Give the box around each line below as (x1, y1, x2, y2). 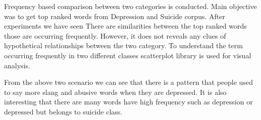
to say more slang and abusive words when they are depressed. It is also (4, 86, 227, 97)
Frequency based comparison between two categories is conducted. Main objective (4, 1, 257, 11)
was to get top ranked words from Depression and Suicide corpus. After (4, 11, 225, 21)
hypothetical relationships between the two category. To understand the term (4, 40, 243, 51)
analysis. (4, 60, 30, 70)
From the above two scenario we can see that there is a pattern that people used (4, 77, 253, 87)
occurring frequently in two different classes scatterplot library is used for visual (4, 50, 251, 60)
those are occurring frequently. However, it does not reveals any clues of (4, 30, 226, 41)
